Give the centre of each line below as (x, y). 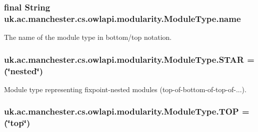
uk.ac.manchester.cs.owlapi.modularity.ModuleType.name (122, 18)
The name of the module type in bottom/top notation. (88, 37)
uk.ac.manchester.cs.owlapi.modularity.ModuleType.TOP (121, 111)
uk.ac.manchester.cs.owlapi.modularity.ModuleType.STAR (124, 59)
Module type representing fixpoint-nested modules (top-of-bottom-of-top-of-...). (125, 89)
